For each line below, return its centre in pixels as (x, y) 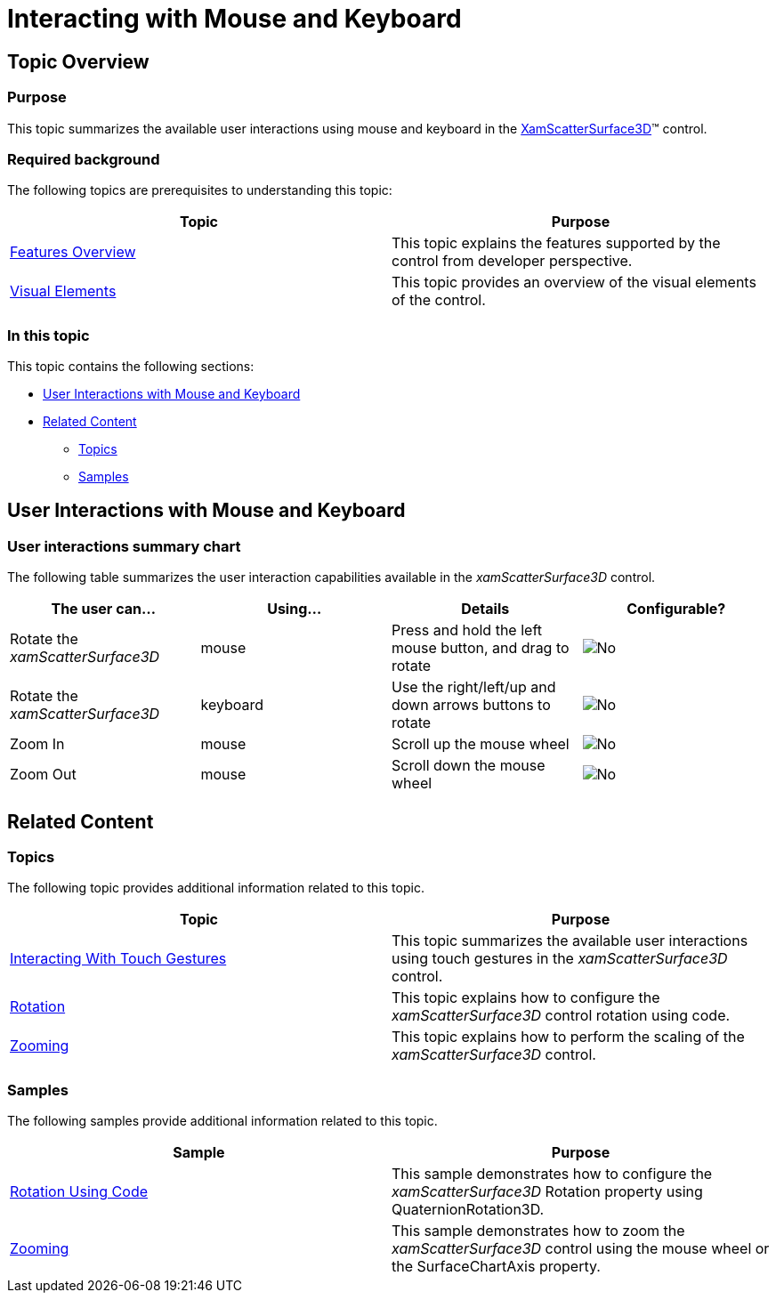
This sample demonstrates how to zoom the (538, 1231)
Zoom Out (43, 775)
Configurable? (676, 609)
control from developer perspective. (512, 261)
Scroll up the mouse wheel (481, 744)
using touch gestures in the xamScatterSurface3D (560, 959)
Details (485, 609)
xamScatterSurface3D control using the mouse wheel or (581, 1249)
